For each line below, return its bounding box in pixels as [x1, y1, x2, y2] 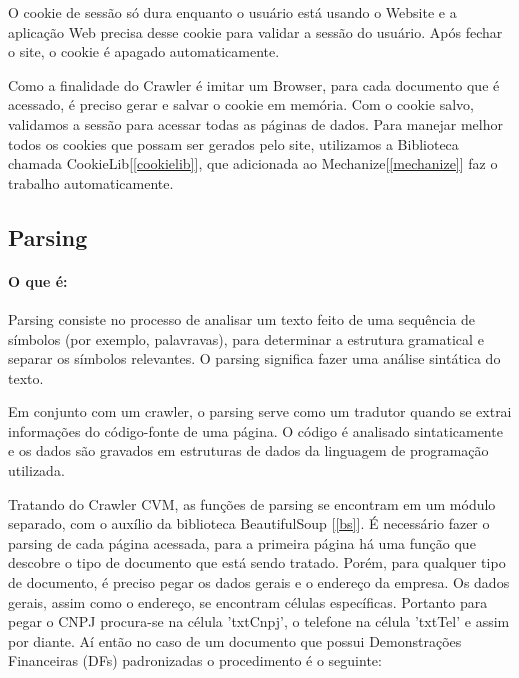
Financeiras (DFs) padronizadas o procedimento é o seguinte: [8, 650, 382, 671]
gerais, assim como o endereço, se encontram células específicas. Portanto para [8, 591, 488, 612]
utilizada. [8, 460, 65, 481]
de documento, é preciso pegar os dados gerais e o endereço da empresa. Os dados [8, 572, 510, 593]
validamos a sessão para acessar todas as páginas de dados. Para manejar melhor [8, 113, 503, 134]
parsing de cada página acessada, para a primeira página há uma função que [8, 532, 476, 553]
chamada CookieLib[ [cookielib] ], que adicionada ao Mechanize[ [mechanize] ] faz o [8, 153, 498, 174]
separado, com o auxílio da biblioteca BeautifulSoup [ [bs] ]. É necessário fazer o [8, 513, 490, 534]
